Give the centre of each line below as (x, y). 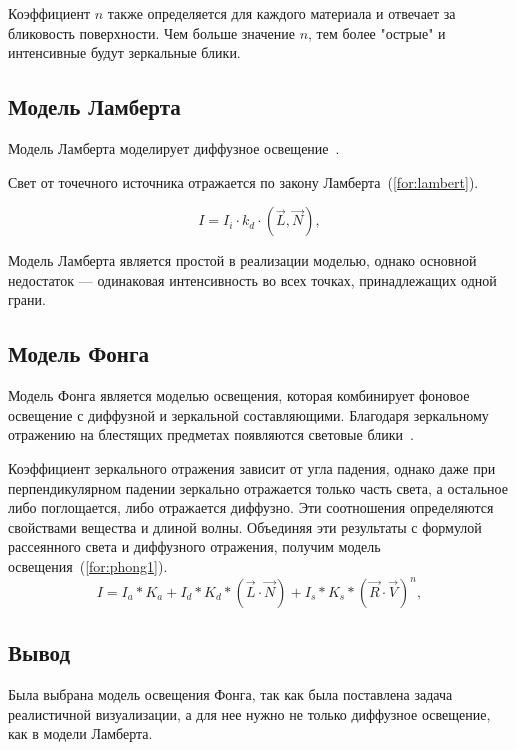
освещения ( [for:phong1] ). (88, 565)
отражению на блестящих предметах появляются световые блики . (211, 434)
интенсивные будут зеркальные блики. (124, 52)
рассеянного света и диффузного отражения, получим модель (194, 546)
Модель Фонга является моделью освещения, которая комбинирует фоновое (239, 395)
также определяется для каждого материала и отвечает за (281, 13)
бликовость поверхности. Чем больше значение (151, 32)
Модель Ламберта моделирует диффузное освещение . (174, 147)
